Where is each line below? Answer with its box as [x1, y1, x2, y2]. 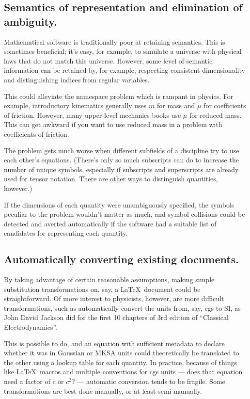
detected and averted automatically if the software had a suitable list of [4, 218, 217, 228]
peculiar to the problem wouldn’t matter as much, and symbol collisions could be [4, 209, 245, 219]
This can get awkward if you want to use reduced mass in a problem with [4, 119, 222, 129]
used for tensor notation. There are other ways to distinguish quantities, [4, 174, 218, 184]
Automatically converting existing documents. [4, 252, 239, 267]
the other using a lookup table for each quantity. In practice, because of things [4, 357, 237, 367]
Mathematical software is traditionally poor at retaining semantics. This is [4, 36, 225, 47]
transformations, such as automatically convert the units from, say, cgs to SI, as [4, 303, 241, 313]
